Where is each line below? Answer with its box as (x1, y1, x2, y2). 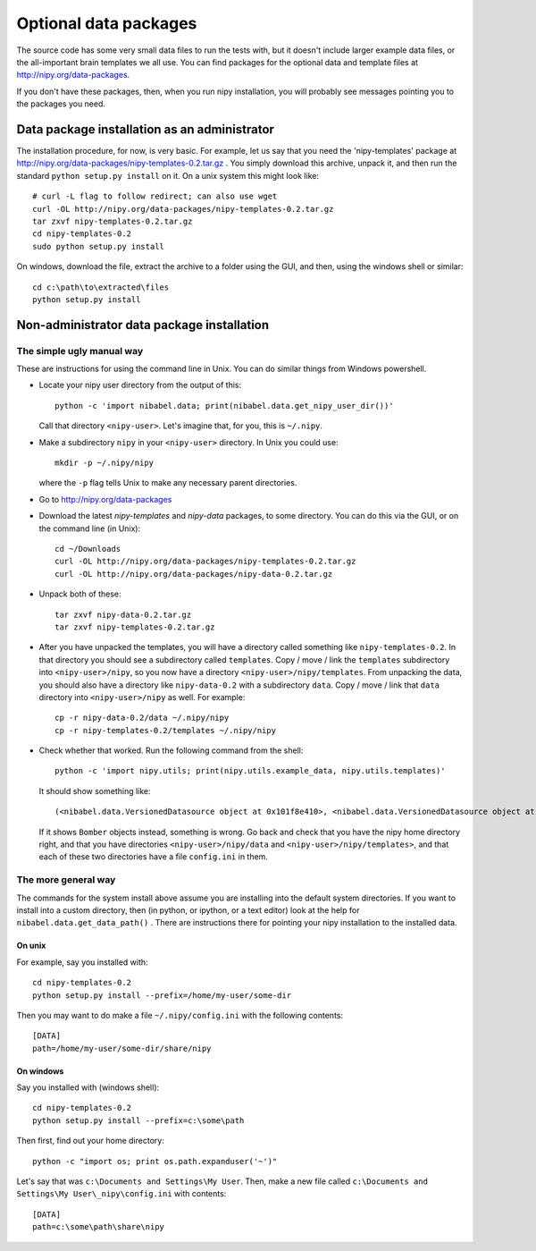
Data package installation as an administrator (16, 122, 274, 137)
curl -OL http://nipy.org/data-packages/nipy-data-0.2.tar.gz (54, 569, 333, 579)
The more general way (16, 874, 116, 886)
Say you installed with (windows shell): (16, 1082, 160, 1093)
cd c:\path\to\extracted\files (32, 282, 170, 292)
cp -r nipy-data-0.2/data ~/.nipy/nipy (54, 713, 230, 723)
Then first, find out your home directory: (16, 1136, 164, 1146)
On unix (16, 940, 46, 951)
